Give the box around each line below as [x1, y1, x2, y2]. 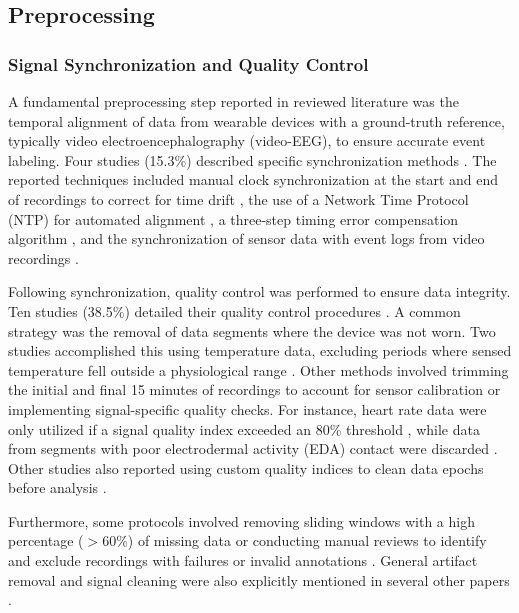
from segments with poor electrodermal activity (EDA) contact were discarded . [8, 438, 498, 459]
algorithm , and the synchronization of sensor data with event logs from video [8, 228, 485, 249]
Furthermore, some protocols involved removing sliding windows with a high [8, 510, 475, 531]
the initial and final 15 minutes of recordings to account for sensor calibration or [8, 379, 501, 400]
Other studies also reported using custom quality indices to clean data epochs [8, 457, 484, 478]
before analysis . [8, 477, 107, 498]
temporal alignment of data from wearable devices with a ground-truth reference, [8, 110, 505, 131]
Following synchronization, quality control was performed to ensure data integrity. [8, 281, 511, 302]
